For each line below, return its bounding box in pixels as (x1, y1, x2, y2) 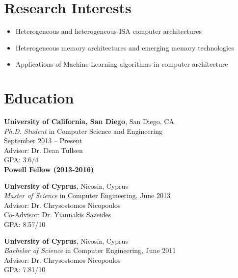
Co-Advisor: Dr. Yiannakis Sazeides (4, 209, 111, 220)
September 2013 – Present (4, 135, 82, 146)
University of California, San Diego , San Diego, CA (4, 116, 174, 126)
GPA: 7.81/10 (4, 264, 46, 275)
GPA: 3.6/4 (4, 154, 39, 165)
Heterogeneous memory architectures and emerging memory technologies (15, 42, 234, 52)
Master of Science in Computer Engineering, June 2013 (4, 190, 170, 201)
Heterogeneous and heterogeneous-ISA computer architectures (15, 26, 202, 36)
